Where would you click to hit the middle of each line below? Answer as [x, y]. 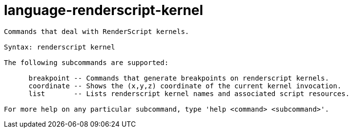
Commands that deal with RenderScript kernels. [97, 31]
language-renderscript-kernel [104, 10]
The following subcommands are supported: [86, 62]
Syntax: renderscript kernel [60, 47]
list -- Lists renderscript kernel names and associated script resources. [189, 93]
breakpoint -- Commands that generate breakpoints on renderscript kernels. [179, 78]
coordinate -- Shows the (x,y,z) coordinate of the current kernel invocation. [185, 86]
